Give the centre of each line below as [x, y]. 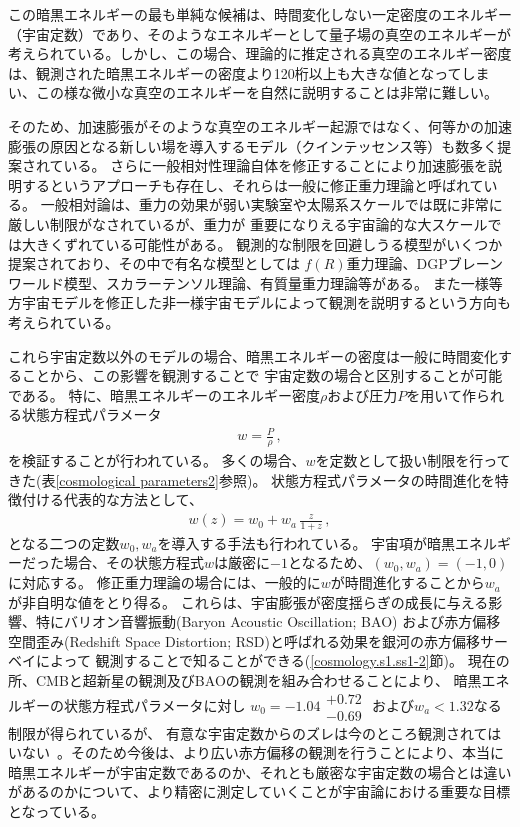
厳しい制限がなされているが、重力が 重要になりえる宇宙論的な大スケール [248, 223]
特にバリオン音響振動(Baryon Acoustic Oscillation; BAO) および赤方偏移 [268, 621]
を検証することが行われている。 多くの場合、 [157, 460]
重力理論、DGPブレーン [425, 263]
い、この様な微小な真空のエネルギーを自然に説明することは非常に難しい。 [253, 92]
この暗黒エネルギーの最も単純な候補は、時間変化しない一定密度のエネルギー [260, 14]
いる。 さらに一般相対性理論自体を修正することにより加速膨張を [275, 165]
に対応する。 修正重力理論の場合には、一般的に [164, 582]
